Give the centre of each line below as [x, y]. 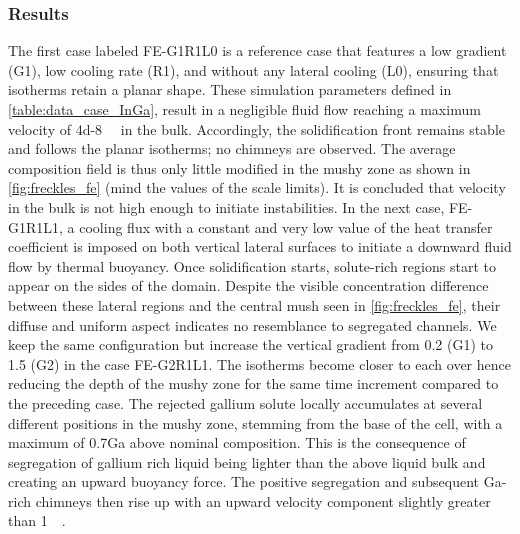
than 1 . [37, 520]
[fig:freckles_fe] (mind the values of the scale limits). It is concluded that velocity [257, 187]
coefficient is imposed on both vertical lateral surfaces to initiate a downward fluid [260, 246]
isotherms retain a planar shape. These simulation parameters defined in [230, 89]
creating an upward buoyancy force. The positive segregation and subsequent [244, 481]
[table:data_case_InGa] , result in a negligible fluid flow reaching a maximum [244, 109]
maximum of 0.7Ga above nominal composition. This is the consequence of [237, 442]
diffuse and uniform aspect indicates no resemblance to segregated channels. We [252, 324]
